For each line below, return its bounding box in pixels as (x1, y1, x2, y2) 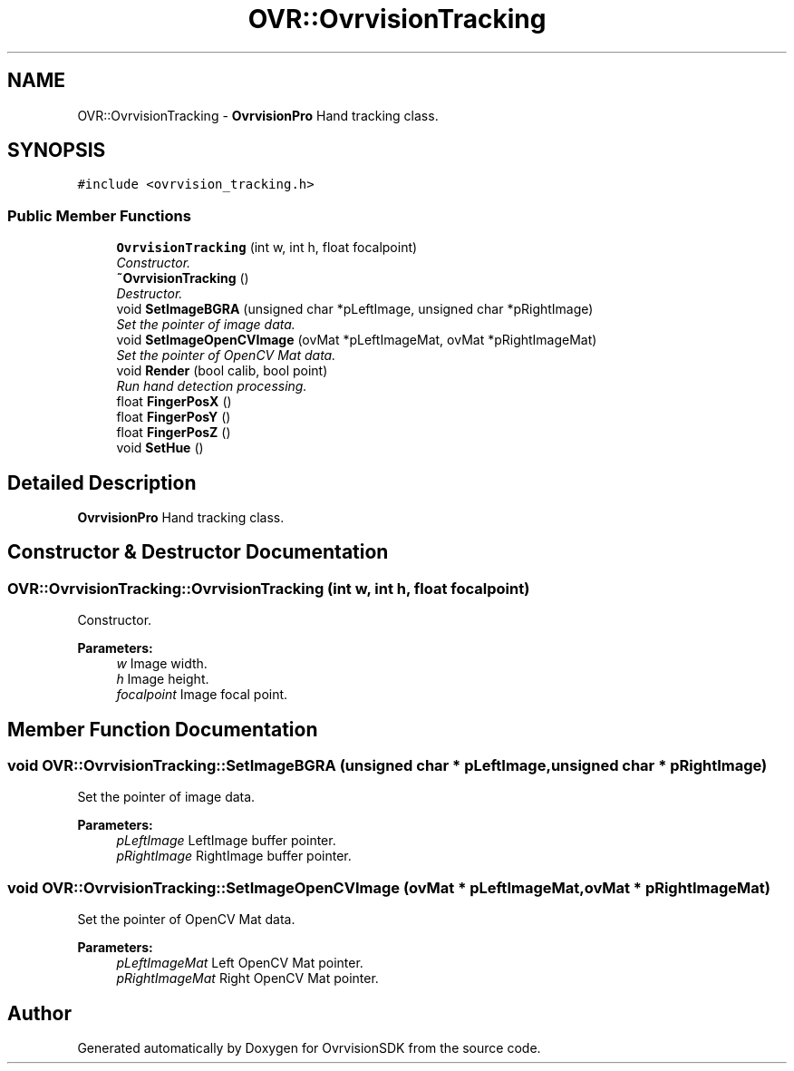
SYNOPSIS (7, 139, 106, 162)
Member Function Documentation (7, 717, 318, 741)
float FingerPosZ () (116, 424, 231, 441)
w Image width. (116, 656, 208, 672)
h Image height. (116, 671, 209, 687)
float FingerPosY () (116, 409, 231, 425)
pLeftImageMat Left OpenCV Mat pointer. (116, 955, 363, 971)
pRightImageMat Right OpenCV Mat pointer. (116, 970, 379, 987)
